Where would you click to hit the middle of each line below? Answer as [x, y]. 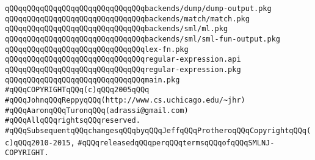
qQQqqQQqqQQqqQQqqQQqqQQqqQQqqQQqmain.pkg [92, 80]
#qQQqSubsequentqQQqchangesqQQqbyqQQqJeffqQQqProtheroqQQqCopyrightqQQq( [158, 130]
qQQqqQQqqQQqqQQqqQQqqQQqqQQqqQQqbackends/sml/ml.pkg [117, 29]
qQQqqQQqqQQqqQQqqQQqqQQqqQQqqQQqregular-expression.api [123, 60]
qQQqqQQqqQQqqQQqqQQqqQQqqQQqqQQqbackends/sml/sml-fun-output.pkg [143, 39]
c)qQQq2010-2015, [40, 143]
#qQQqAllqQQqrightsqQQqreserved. [73, 121]
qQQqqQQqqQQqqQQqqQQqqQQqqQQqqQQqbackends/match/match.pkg [127, 19]
